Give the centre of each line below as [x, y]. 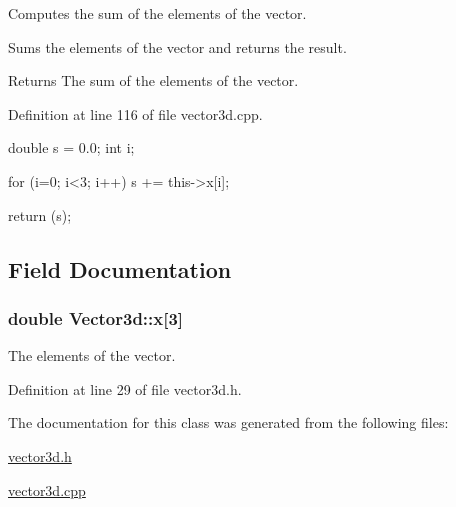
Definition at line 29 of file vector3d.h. [125, 388]
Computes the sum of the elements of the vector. [157, 13]
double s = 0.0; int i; [71, 147]
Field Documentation [120, 268]
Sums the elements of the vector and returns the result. [177, 46]
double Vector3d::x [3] [96, 317]
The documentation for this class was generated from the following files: [228, 422]
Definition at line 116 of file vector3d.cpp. [135, 113]
